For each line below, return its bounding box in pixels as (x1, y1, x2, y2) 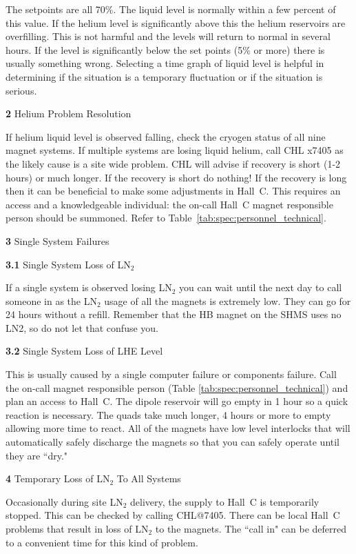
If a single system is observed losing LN (6, 280, 172, 295)
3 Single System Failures (6, 233, 109, 248)
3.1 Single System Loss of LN (6, 257, 131, 271)
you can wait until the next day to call (179, 280, 342, 295)
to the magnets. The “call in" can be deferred (155, 522, 347, 535)
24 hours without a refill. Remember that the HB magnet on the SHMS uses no (6, 307, 342, 321)
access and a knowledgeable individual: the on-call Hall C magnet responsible (6, 197, 333, 211)
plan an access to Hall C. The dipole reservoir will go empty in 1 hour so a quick (6, 394, 348, 408)
